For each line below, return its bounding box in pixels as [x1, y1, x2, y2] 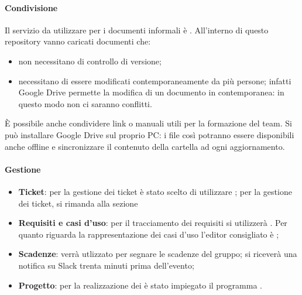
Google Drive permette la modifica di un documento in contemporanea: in [18, 86, 284, 98]
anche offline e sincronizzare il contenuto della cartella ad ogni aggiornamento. [5, 140, 285, 152]
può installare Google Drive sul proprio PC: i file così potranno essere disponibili [5, 128, 294, 140]
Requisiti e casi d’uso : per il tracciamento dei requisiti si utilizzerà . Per [18, 217, 287, 229]
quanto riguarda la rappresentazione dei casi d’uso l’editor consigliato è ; [18, 228, 279, 240]
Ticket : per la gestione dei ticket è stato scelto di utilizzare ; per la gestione [18, 185, 292, 197]
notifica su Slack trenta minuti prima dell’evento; [18, 259, 194, 271]
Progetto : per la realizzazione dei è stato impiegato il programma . [18, 279, 262, 291]
